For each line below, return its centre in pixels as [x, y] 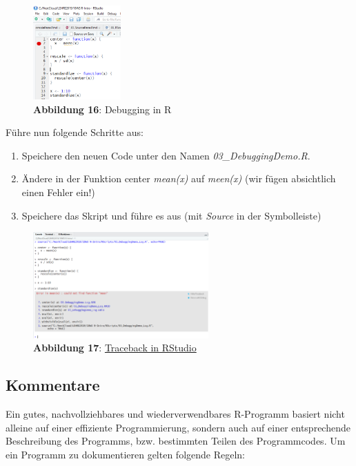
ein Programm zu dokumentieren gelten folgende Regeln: [126, 454]
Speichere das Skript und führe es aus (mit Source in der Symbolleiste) [171, 215]
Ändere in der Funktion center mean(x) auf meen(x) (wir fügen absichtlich [179, 178]
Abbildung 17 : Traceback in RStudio [115, 348]
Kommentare [53, 385]
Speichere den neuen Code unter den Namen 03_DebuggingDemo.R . [166, 155]
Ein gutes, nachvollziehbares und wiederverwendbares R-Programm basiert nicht [175, 413]
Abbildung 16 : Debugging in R [102, 109]
